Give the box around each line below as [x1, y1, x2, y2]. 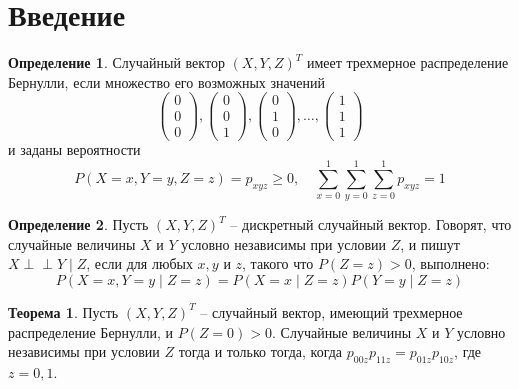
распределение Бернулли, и [8, 321, 173, 342]
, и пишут [400, 233, 460, 254]
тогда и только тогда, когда [178, 341, 343, 362]
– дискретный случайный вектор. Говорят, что [230, 214, 512, 235]
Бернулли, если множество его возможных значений [8, 71, 325, 92]
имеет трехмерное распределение [306, 52, 509, 73]
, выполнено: [411, 253, 490, 274]
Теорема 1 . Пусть [8, 301, 119, 322]
